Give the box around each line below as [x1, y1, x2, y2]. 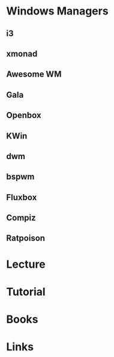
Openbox [6, 110, 41, 121]
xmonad [6, 48, 38, 58]
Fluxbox [6, 192, 37, 203]
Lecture [6, 257, 46, 271]
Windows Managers [6, 4, 109, 18]
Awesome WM [6, 69, 62, 80]
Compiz [6, 213, 36, 223]
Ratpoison [6, 233, 46, 244]
